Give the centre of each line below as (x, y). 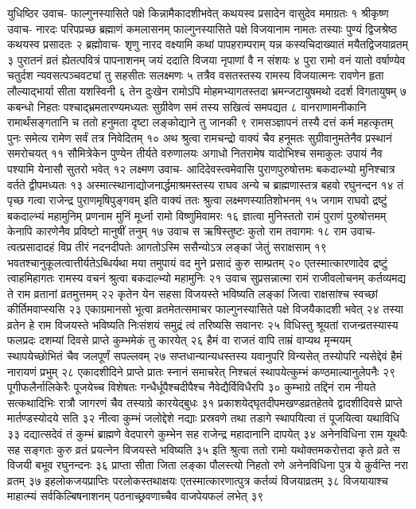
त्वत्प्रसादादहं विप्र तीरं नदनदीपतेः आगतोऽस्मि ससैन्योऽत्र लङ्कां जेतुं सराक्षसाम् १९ (167, 246)
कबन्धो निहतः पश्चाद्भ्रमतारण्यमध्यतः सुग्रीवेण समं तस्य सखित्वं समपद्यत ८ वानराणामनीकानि (187, 106)
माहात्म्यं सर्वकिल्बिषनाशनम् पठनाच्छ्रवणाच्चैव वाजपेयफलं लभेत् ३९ (136, 496)
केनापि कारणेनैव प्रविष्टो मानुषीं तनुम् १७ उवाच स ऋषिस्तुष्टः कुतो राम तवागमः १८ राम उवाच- (192, 231)
